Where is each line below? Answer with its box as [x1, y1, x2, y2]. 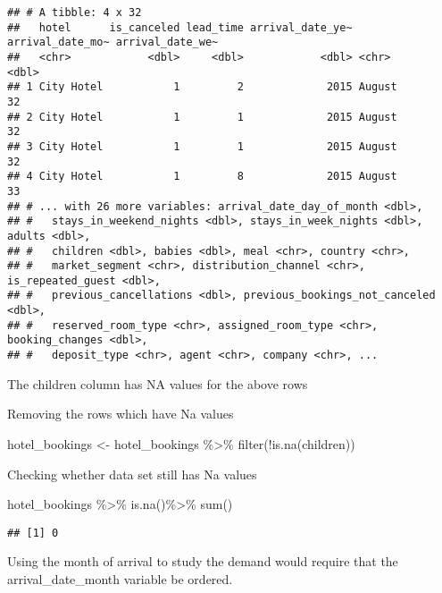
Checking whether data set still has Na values [7, 464, 257, 483]
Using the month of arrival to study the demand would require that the [7, 552, 398, 571]
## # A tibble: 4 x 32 [7, 6, 142, 19]
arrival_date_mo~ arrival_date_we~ [7, 36, 219, 49]
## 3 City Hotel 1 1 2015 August [7, 140, 397, 153]
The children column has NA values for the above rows [7, 374, 308, 393]
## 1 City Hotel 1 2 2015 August [7, 80, 397, 94]
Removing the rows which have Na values [7, 404, 234, 423]
